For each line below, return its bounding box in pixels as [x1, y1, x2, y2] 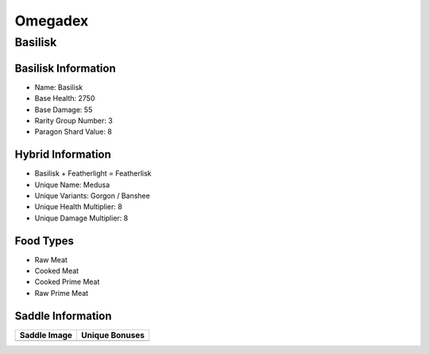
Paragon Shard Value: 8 [34, 127, 113, 137]
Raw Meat [34, 255, 68, 264]
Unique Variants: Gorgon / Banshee [34, 191, 150, 200]
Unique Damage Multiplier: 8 [34, 213, 129, 223]
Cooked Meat [34, 266, 79, 276]
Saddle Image [19, 329, 73, 340]
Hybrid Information [14, 148, 111, 161]
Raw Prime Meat [34, 288, 89, 298]
